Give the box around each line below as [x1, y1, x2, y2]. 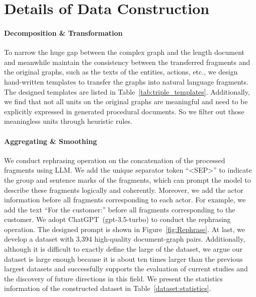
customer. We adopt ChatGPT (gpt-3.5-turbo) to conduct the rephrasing [4, 214, 231, 225]
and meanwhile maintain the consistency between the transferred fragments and [4, 56, 250, 67]
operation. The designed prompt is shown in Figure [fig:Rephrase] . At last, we [4, 224, 245, 234]
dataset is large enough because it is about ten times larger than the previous [4, 253, 243, 264]
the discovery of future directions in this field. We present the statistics [4, 273, 223, 283]
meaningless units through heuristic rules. [4, 116, 132, 126]
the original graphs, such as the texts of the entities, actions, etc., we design [4, 66, 238, 77]
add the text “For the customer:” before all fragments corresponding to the [4, 204, 235, 214]
